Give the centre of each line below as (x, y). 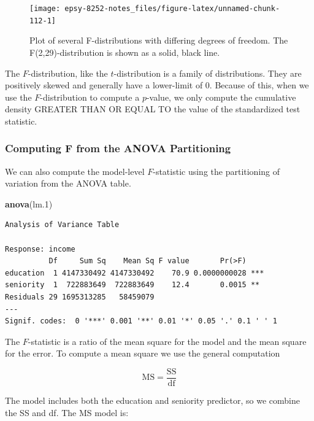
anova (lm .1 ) (29, 203)
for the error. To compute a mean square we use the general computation (143, 353)
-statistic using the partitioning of (216, 171)
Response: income (40, 249)
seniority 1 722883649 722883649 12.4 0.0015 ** (132, 285)
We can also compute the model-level (75, 171)
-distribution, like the (68, 73)
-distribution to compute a (90, 97)
